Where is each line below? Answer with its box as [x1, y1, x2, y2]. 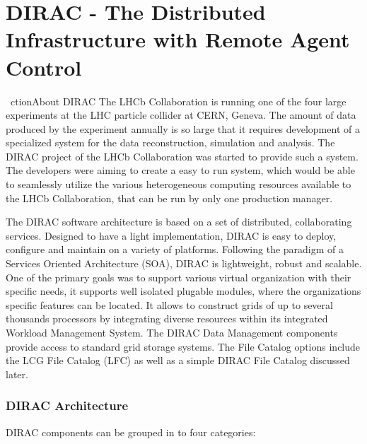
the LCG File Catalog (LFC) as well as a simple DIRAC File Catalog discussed [6, 353, 350, 368]
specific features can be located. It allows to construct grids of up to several [6, 297, 333, 312]
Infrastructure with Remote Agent [6, 25, 350, 54]
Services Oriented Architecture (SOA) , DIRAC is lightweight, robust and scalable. [6, 256, 362, 271]
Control [6, 52, 82, 81]
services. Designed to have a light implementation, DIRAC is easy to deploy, [6, 228, 337, 243]
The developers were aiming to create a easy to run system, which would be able [6, 163, 355, 177]
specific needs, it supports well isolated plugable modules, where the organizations [6, 284, 361, 298]
